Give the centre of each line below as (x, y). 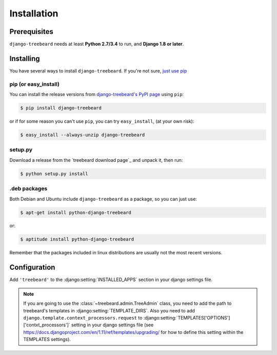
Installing (25, 58)
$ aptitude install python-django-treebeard (77, 239)
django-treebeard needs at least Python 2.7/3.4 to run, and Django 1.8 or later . (97, 44)
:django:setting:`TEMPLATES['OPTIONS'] (187, 317)
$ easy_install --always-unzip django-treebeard (83, 135)
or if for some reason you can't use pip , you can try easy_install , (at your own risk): (102, 121)
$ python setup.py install (54, 174)
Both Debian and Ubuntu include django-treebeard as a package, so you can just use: (103, 199)
